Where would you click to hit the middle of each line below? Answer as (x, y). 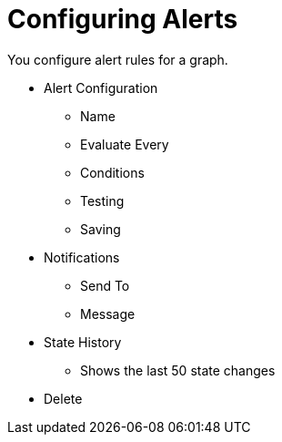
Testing (102, 200)
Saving (101, 229)
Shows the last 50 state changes (178, 370)
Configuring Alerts (123, 19)
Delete (63, 398)
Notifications (82, 257)
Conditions (112, 172)
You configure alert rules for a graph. (118, 59)
